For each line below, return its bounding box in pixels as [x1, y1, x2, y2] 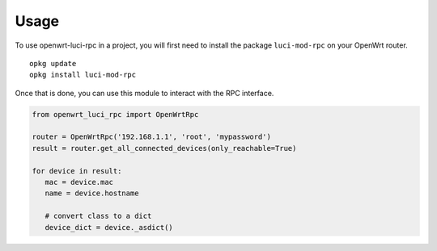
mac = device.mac [45, 178, 113, 187]
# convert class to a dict [45, 211, 152, 221]
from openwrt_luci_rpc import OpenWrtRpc [32, 110, 199, 119]
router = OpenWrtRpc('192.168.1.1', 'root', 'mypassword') [32, 132, 271, 141]
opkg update [29, 59, 77, 68]
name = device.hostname [45, 189, 139, 198]
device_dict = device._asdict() [45, 223, 173, 232]
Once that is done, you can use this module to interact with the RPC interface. [15, 88, 274, 98]
